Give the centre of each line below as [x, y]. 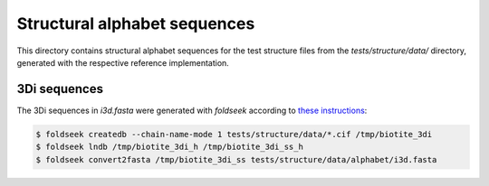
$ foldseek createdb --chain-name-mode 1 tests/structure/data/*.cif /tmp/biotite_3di [234, 134]
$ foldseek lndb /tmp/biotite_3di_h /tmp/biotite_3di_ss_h [169, 147]
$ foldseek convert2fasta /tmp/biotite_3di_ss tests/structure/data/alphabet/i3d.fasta [236, 159]
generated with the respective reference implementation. [123, 62]
